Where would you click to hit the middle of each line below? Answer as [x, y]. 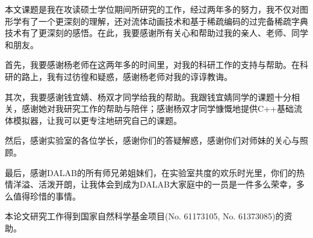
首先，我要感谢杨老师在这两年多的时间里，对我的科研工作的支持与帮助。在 [152, 65]
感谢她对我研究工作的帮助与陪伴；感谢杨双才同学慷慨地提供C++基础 [157, 108]
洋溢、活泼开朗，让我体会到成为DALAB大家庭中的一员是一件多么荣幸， [154, 184]
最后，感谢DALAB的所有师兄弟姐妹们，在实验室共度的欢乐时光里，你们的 [150, 172]
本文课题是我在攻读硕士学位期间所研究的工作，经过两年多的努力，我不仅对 [152, 9]
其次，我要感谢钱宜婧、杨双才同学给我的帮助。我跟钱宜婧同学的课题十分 [148, 96]
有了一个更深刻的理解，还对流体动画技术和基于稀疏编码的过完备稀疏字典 [165, 21]
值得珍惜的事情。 [47, 196]
